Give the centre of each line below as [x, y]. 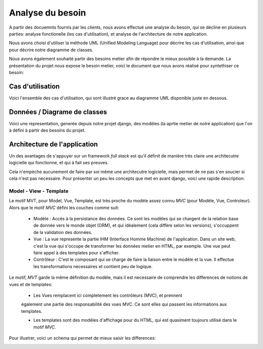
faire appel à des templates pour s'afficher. [76, 253]
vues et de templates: [31, 284]
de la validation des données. [63, 232]
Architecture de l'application [54, 144]
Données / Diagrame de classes [58, 112]
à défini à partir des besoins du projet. [47, 130]
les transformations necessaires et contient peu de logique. [93, 266]
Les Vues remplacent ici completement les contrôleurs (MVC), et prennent [108, 295]
